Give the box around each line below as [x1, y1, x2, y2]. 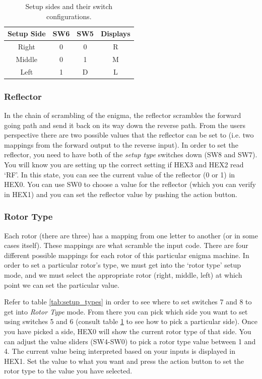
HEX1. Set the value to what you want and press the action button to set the [4, 355, 244, 366]
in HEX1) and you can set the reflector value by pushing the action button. [4, 188, 237, 199]
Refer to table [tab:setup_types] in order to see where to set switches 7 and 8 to [4, 296, 252, 307]
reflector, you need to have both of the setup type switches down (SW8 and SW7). [4, 149, 257, 160]
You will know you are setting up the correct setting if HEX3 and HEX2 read [4, 159, 244, 169]
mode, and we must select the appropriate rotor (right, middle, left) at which [4, 269, 242, 280]
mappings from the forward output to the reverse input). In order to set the [4, 139, 238, 150]
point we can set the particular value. [4, 279, 119, 290]
